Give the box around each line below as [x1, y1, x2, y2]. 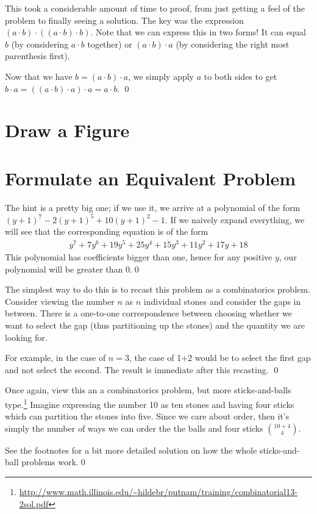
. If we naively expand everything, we [165, 213, 305, 226]
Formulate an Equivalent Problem [5, 165, 296, 190]
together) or [87, 37, 132, 50]
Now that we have [5, 70, 73, 82]
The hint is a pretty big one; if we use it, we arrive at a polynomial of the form [5, 201, 301, 213]
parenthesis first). [5, 49, 70, 62]
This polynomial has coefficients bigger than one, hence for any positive [5, 251, 272, 263]
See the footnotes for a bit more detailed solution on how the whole [5, 443, 257, 456]
